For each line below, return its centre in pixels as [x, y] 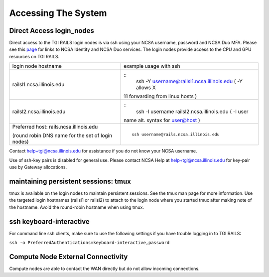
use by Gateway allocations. [38, 167]
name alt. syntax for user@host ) [162, 121]
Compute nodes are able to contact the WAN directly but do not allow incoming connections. [104, 269]
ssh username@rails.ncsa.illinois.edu [176, 134]
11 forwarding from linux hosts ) [160, 96]
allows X [146, 88]
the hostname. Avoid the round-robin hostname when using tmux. [77, 207]
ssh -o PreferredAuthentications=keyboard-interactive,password [89, 242]
